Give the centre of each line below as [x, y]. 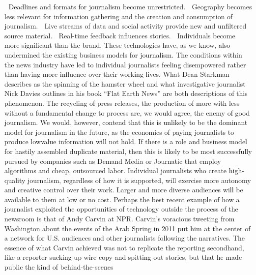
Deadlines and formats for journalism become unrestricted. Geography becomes [130, 6]
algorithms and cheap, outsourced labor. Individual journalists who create [116, 170]
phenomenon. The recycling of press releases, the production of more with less [122, 103]
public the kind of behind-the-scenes [59, 267]
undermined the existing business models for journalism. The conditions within [123, 54]
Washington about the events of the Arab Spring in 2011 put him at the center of [128, 228]
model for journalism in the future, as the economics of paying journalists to [119, 132]
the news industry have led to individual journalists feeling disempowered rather [125, 64]
